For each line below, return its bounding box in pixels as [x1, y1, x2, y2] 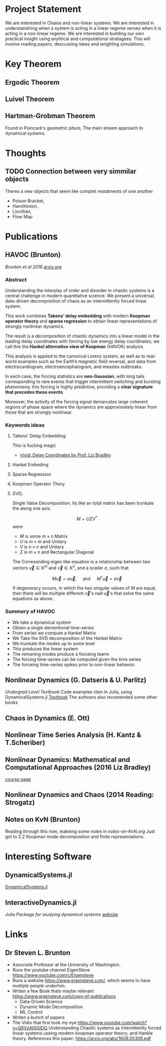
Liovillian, [12, 208, 32, 214]
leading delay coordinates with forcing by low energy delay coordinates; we [5, 338, 160, 344]
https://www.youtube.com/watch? [77, 1020, 147, 1025]
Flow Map [12, 213, 33, 219]
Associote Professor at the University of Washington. [12, 962, 121, 968]
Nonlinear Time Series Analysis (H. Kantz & [5, 731, 141, 739]
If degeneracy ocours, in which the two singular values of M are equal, [12, 585, 157, 591]
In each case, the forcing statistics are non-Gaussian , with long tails [5, 373, 145, 379]
